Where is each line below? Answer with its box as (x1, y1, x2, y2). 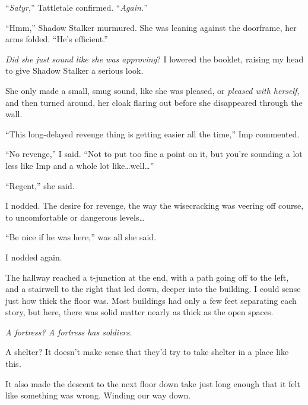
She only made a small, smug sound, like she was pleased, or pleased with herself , (5, 84, 300, 96)
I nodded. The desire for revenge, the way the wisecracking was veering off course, (5, 199, 304, 212)
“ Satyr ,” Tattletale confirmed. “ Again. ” (5, 1, 148, 13)
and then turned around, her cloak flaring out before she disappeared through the (5, 96, 303, 108)
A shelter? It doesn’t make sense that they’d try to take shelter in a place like (5, 346, 289, 358)
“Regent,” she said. (5, 179, 75, 191)
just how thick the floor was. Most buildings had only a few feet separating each (5, 294, 297, 306)
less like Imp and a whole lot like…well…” (5, 159, 154, 171)
